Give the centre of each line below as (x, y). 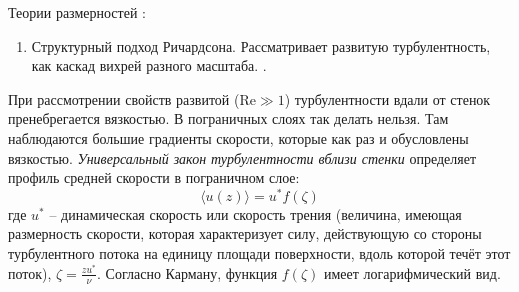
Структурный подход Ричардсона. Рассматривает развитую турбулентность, (261, 45)
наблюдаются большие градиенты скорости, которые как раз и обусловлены (238, 137)
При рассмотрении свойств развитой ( (124, 98)
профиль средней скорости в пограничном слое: (154, 177)
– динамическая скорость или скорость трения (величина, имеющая (255, 213)
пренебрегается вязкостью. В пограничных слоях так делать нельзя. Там (228, 118)
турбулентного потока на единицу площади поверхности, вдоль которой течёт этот (259, 253)
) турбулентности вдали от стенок (387, 98)
